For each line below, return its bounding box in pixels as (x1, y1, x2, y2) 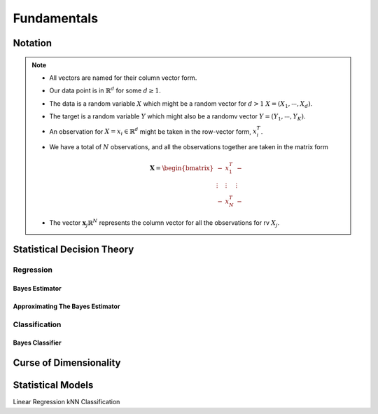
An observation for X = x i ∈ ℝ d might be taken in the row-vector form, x (49, 126, 257, 137)
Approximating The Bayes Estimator (13, 302, 120, 310)
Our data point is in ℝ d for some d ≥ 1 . (49, 85, 161, 95)
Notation (13, 37, 52, 49)
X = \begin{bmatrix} (149, 165, 214, 172)
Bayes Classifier (13, 338, 62, 347)
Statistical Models (13, 379, 94, 392)
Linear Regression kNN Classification (13, 398, 120, 406)
